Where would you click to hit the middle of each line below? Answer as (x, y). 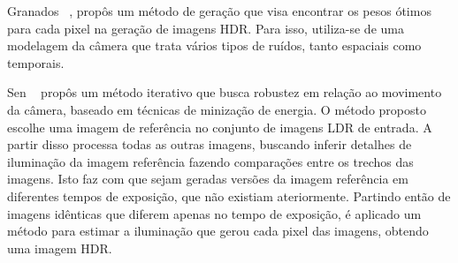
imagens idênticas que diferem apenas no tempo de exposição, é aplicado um (214, 213)
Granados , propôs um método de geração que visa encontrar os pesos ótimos (219, 11)
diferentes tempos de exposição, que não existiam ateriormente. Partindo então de (229, 195)
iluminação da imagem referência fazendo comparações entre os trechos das (210, 161)
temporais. (36, 62)
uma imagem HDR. (60, 248)
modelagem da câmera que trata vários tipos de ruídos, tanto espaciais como (214, 45)
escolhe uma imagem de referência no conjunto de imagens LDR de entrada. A (220, 127)
